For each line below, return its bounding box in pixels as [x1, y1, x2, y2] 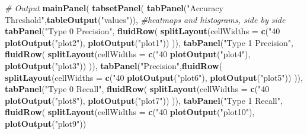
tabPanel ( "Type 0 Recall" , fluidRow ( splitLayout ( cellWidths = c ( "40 [5, 83, 270, 95]
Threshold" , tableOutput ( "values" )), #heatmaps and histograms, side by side [5, 13, 286, 25]
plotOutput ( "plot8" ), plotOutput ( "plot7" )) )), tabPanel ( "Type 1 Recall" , [5, 94, 283, 106]
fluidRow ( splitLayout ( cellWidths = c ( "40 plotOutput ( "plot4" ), [5, 48, 251, 60]
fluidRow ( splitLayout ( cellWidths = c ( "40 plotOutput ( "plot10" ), [5, 106, 255, 118]
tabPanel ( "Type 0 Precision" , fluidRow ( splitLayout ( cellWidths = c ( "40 [5, 25, 280, 37]
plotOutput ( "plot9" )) [5, 117, 87, 129]
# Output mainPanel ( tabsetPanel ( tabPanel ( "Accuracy [5, 2, 223, 14]
